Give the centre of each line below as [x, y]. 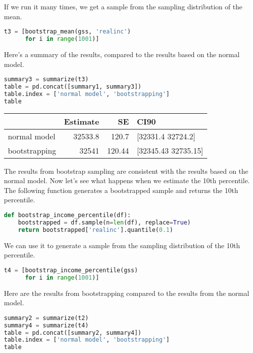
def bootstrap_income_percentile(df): [67, 215]
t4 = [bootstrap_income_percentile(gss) [71, 270]
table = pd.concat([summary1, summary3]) [73, 87]
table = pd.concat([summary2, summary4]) [73, 333]
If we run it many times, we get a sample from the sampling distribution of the [123, 6]
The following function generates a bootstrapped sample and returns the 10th [121, 190]
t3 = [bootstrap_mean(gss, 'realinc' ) [67, 32]
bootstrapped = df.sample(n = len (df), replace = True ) [104, 222]
